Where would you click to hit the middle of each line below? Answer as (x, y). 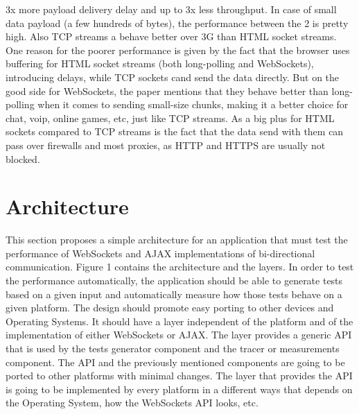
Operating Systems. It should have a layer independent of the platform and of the (179, 321)
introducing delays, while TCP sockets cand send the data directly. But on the (173, 77)
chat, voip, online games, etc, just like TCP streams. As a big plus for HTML (170, 118)
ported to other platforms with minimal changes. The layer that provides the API (179, 376)
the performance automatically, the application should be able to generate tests (174, 281)
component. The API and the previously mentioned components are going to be (175, 362)
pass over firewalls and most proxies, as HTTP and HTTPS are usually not (166, 145)
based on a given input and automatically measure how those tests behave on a (174, 294)
